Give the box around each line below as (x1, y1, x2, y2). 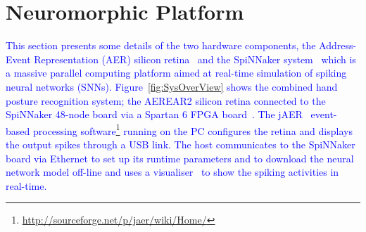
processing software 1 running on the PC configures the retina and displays (32, 121, 353, 138)
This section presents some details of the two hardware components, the (6, 38, 316, 53)
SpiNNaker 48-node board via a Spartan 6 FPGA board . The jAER (6, 107, 303, 122)
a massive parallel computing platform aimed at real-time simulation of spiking (6, 65, 347, 80)
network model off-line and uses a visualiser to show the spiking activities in (6, 165, 339, 179)
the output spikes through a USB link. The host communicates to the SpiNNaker (6, 136, 355, 151)
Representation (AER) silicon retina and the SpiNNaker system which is (34, 51, 356, 66)
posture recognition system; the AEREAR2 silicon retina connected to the (6, 93, 326, 108)
